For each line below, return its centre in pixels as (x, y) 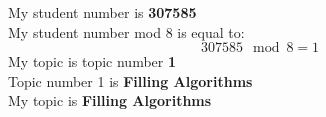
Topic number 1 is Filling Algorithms (130, 80)
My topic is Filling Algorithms (110, 100)
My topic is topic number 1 (92, 61)
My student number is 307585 (102, 12)
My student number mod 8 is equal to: (126, 31)
